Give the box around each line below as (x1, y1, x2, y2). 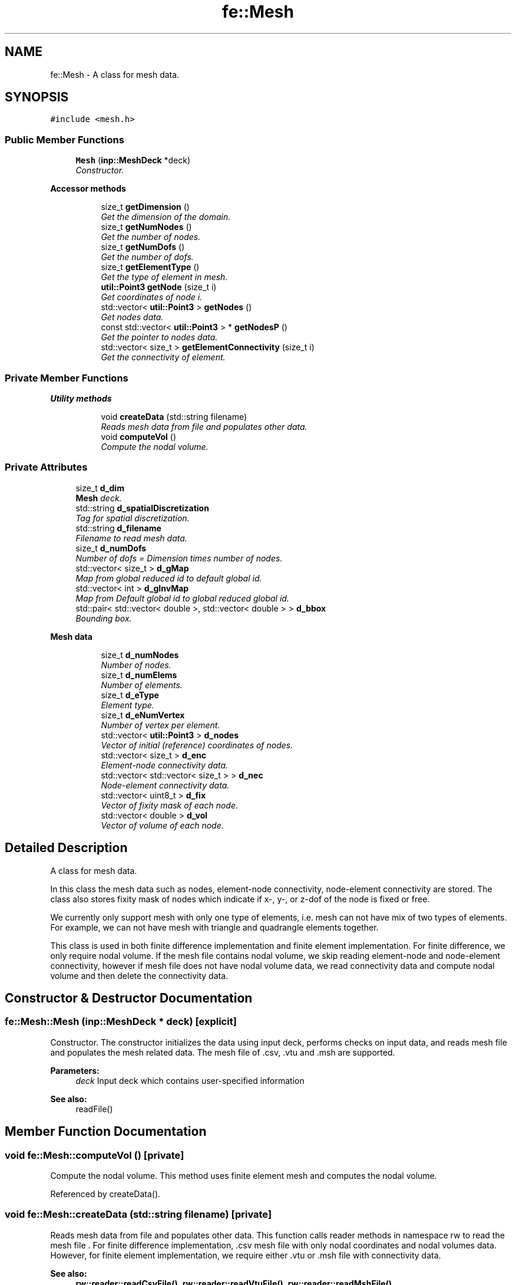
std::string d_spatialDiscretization (75, 502, 209, 513)
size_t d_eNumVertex (101, 709, 185, 720)
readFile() (75, 1103, 113, 1114)
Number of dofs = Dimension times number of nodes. (75, 553, 283, 563)
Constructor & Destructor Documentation (5, 990, 253, 1005)
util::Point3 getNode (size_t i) (101, 282, 217, 293)
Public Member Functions (5, 133, 124, 146)
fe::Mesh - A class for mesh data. (50, 69, 180, 80)
